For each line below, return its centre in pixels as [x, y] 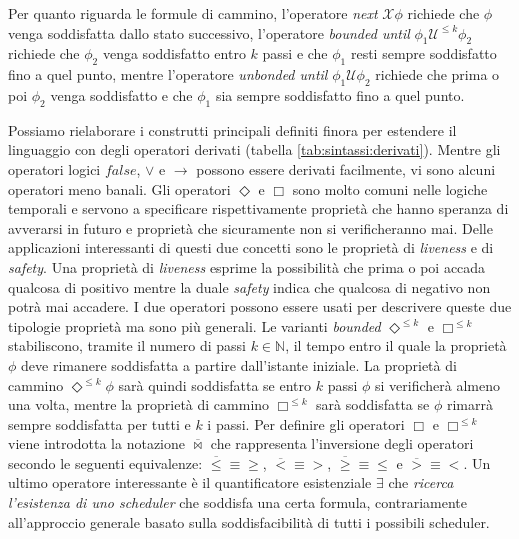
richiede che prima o [437, 74]
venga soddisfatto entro [174, 53]
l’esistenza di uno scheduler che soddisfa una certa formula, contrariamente [237, 502]
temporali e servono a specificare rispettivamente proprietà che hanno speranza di [258, 208]
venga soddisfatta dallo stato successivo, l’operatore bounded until [209, 32]
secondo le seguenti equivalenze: [105, 462]
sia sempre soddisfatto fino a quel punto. [340, 94]
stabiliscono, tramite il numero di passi [127, 345]
